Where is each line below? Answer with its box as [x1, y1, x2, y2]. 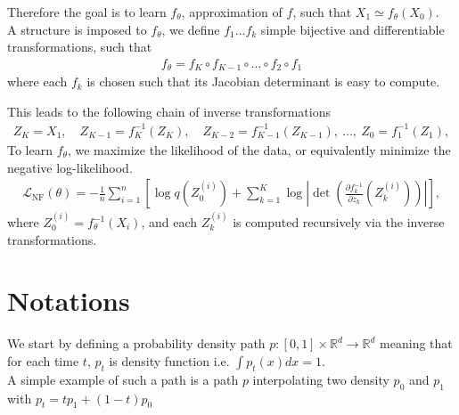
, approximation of [181, 3, 283, 20]
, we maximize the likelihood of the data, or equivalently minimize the [67, 140, 451, 159]
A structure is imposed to [7, 20, 147, 38]
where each [7, 72, 68, 91]
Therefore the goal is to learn [7, 3, 167, 20]
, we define [161, 20, 220, 38]
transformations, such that [7, 37, 152, 56]
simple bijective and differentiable [260, 20, 445, 38]
